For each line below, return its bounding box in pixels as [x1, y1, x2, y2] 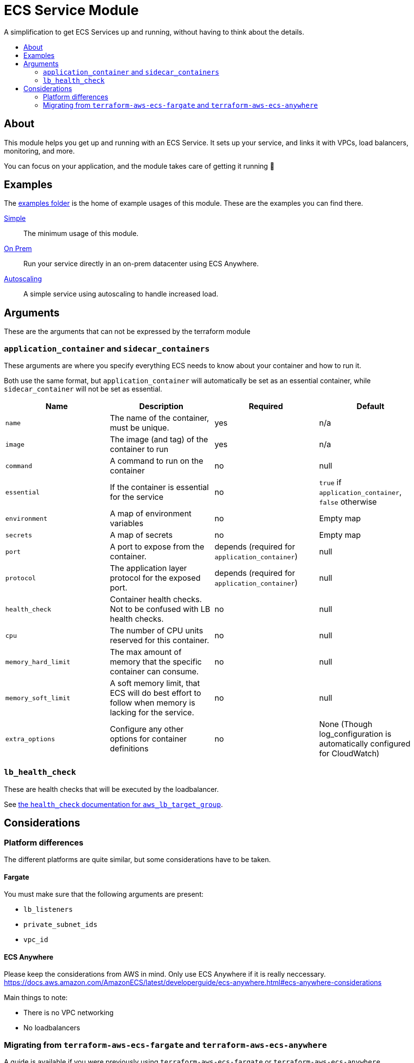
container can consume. [110, 667, 199, 677]
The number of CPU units [110, 626, 203, 636]
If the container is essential [110, 482, 209, 492]
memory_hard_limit [5, 658, 71, 666]
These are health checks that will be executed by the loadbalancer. [4, 785, 219, 793]
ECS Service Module [4, 2, 139, 19]
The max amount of [110, 647, 182, 657]
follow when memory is [110, 698, 196, 708]
